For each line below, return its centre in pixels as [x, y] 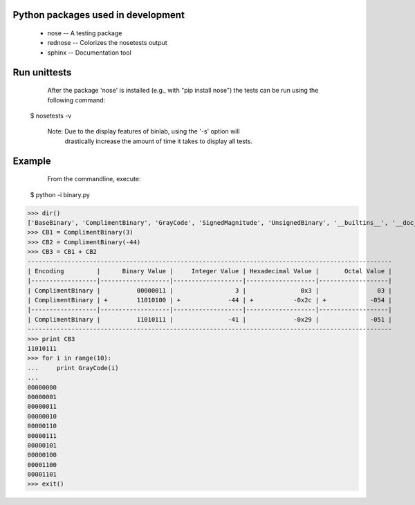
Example [32, 161]
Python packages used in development [99, 15]
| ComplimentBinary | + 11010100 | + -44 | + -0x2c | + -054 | [210, 300]
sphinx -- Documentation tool [89, 53]
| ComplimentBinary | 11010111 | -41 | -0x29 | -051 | [210, 319]
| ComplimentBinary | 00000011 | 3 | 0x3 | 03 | [210, 290]
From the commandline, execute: [94, 179]
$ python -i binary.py [60, 194]
